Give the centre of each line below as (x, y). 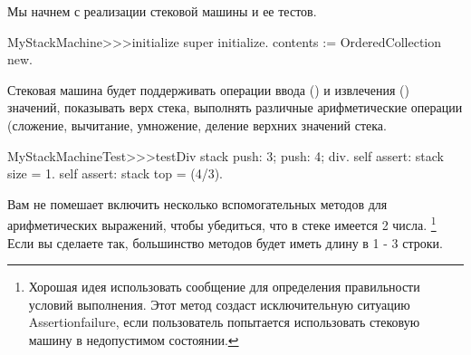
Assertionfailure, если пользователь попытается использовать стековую (224, 322)
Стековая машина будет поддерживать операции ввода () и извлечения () (208, 89)
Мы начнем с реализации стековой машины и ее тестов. (162, 11)
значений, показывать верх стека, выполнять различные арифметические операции (235, 107)
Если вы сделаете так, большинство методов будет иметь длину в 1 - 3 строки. (225, 242)
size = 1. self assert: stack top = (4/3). (115, 173)
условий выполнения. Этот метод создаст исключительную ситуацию (219, 304)
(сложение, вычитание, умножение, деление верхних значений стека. (197, 125)
